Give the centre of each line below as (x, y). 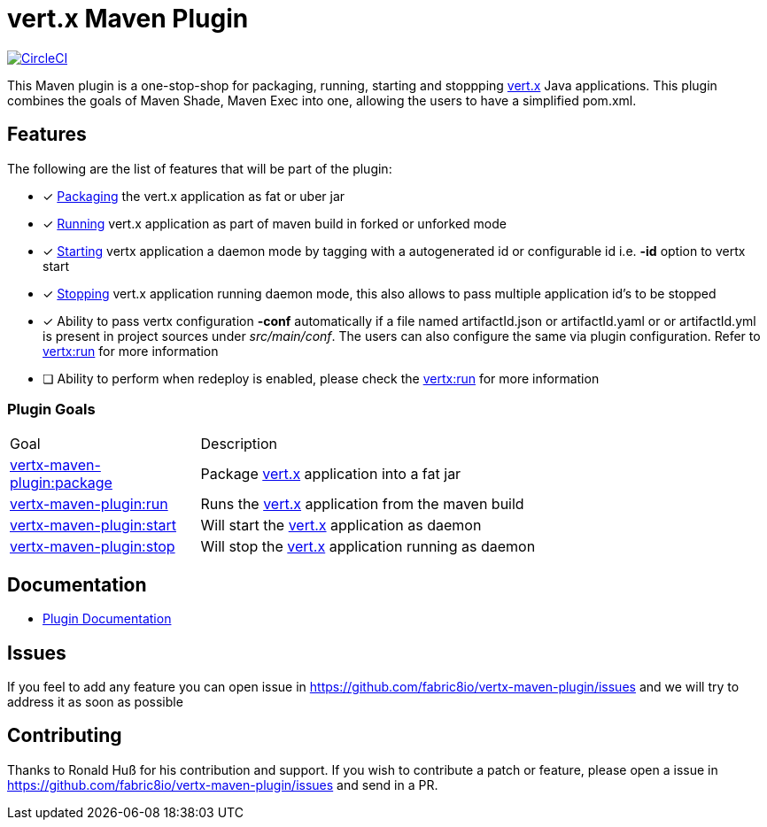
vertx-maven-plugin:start (93, 526)
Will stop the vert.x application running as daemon (368, 547)
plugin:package (61, 483)
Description (239, 444)
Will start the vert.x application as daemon (341, 526)
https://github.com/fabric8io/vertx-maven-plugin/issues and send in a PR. (223, 784)
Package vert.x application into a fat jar (331, 474)
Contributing (65, 736)
